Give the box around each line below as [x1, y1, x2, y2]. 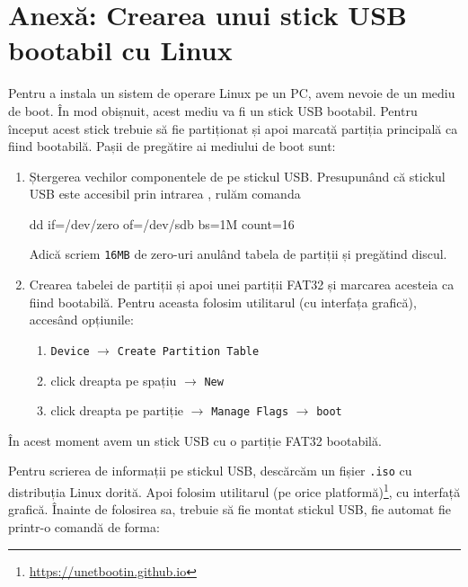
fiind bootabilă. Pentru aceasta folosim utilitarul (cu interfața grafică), [29, 292, 417, 311]
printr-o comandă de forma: [8, 517, 160, 536]
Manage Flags [211, 405, 289, 419]
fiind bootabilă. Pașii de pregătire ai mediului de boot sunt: [8, 137, 336, 156]
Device [50, 344, 90, 358]
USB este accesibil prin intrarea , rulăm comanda [29, 184, 301, 203]
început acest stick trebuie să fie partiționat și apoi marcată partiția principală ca [8, 119, 458, 138]
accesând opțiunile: [29, 310, 134, 329]
